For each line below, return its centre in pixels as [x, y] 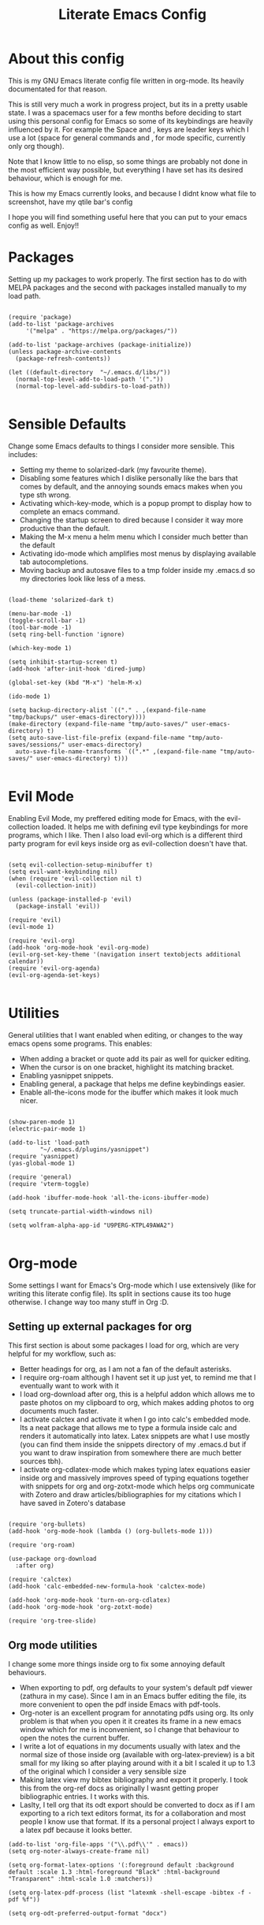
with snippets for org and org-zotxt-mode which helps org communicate [137, 1486]
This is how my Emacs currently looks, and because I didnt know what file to [132, 193]
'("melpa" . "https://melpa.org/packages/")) [102, 331]
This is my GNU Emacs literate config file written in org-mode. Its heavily [126, 80]
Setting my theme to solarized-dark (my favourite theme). [113, 470]
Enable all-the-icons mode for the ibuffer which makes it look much [129, 1092]
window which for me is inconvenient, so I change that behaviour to [129, 1730]
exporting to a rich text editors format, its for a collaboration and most [133, 1813]
